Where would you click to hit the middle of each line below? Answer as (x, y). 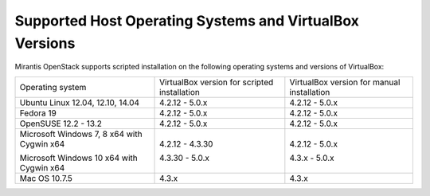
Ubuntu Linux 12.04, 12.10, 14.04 (79, 102)
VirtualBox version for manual (345, 82)
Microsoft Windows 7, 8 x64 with (81, 134)
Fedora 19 (38, 113)
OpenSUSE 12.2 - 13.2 (61, 123)
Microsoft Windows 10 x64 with (79, 158)
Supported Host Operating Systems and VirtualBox (187, 21)
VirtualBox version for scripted (217, 82)
